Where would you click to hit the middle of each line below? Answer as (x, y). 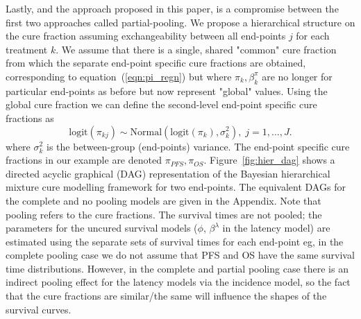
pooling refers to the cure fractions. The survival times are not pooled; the (164, 214)
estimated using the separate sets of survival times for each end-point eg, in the (175, 241)
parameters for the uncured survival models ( (102, 228)
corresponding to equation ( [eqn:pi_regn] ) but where (119, 76)
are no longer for (297, 76)
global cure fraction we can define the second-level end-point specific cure (161, 104)
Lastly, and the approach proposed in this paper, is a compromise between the (172, 8)
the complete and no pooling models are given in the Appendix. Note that (163, 200)
